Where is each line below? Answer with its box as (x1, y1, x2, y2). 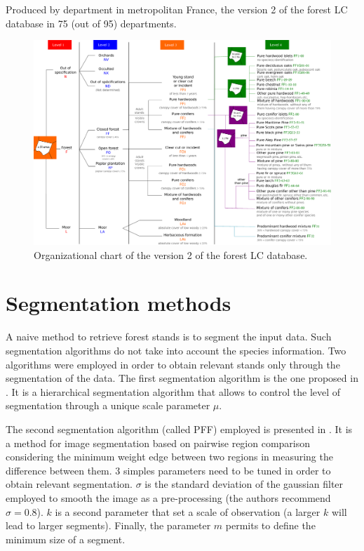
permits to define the (225, 518, 316, 533)
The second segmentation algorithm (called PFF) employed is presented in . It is (6, 421, 353, 436)
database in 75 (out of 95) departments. (6, 15, 177, 30)
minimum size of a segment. (6, 531, 126, 546)
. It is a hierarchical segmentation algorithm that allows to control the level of (6, 384, 341, 399)
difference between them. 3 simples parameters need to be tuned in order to (6, 463, 331, 477)
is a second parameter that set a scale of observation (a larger (55, 504, 321, 519)
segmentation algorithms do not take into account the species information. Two (6, 343, 346, 357)
